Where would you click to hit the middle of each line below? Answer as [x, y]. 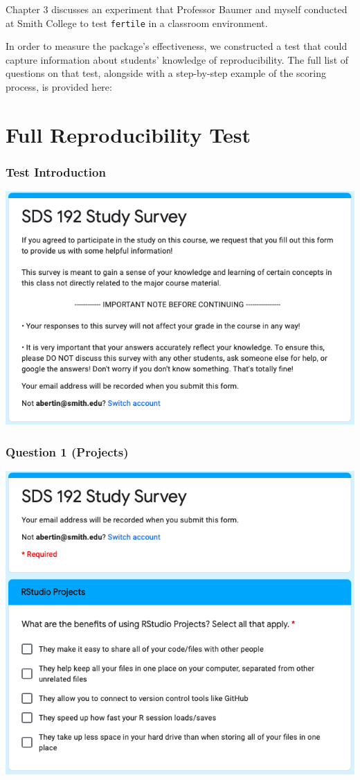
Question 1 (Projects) [67, 451]
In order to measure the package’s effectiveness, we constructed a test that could [177, 46]
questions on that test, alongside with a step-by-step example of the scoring [166, 73]
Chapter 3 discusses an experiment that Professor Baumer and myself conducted [177, 9]
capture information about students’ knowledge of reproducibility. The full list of [177, 59]
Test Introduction [56, 171]
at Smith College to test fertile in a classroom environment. [137, 23]
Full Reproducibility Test [128, 134]
